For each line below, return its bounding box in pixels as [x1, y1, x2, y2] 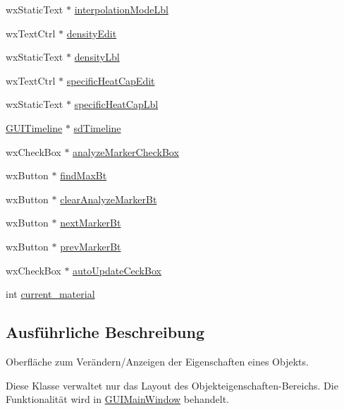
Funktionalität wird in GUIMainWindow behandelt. [6, 392, 229, 406]
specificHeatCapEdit [66, 73, 155, 88]
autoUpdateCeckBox [73, 263, 161, 277]
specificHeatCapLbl [74, 97, 159, 111]
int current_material [6, 287, 95, 301]
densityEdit [66, 25, 117, 40]
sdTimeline [73, 120, 121, 135]
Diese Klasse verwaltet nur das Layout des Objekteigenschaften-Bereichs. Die [6, 378, 338, 392]
